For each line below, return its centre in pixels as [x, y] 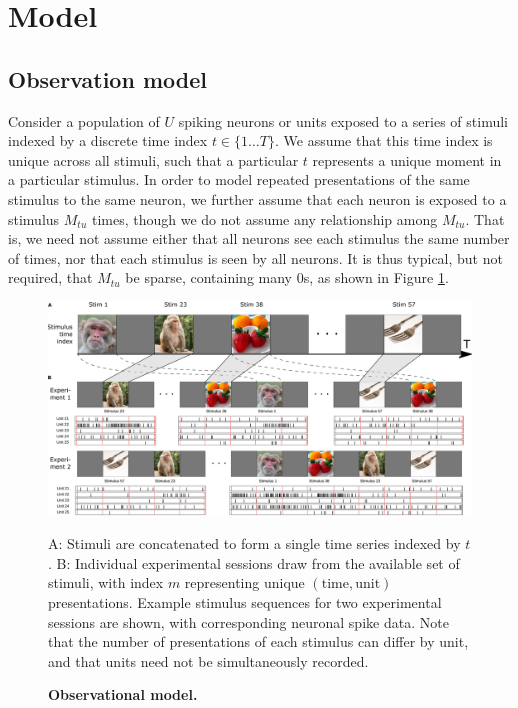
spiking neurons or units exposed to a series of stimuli [343, 120]
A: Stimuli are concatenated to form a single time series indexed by [254, 543]
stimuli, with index [106, 582]
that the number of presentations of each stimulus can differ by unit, [258, 641]
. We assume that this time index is [383, 140]
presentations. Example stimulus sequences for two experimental [245, 601]
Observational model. [123, 694]
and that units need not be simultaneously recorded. [208, 660]
